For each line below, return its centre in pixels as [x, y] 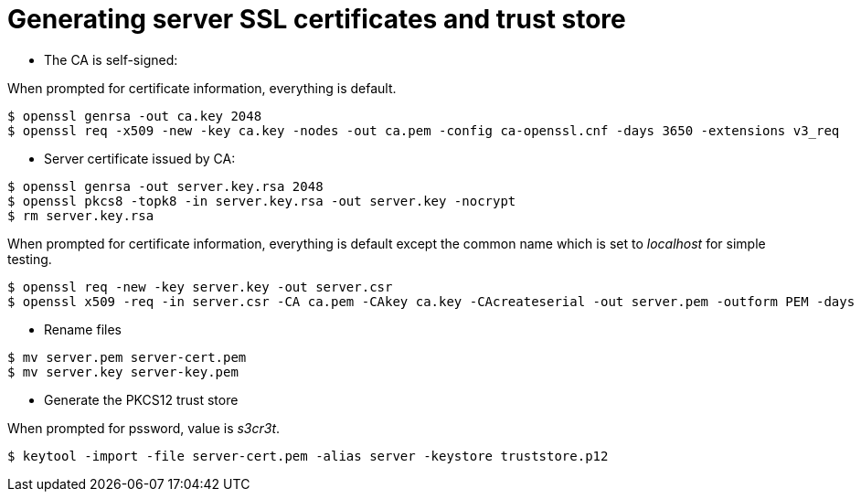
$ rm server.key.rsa [81, 215]
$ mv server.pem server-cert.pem [127, 357]
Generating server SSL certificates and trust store [317, 19]
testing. [30, 259]
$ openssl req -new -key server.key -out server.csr [200, 287]
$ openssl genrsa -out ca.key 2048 [135, 116]
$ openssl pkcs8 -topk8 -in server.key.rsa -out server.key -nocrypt [262, 201]
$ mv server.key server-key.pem [123, 372]
